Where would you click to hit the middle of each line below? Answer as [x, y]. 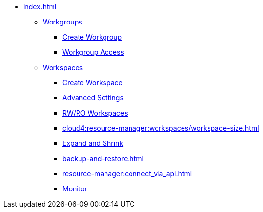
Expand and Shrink [93, 143]
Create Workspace [92, 82]
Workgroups [63, 22]
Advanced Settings [93, 98]
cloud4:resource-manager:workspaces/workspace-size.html [161, 128]
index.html [40, 7]
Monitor [75, 189]
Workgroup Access [93, 52]
